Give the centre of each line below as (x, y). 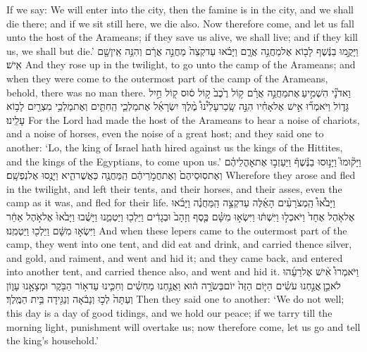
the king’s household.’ (52, 340)
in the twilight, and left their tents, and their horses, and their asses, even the (174, 188)
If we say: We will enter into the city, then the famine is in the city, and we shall (180, 9)
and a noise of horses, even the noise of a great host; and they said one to (165, 133)
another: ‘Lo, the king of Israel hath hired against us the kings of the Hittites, (175, 147)
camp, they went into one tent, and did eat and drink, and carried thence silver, (179, 244)
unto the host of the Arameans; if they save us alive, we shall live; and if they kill (182, 37)
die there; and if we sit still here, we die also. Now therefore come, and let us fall (180, 23)
